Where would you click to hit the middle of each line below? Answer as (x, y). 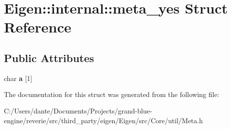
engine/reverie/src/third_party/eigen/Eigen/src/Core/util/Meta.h (103, 120)
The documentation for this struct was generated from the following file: (112, 94)
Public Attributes (49, 57)
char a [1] (18, 78)
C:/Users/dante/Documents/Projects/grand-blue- (78, 110)
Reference (38, 27)
